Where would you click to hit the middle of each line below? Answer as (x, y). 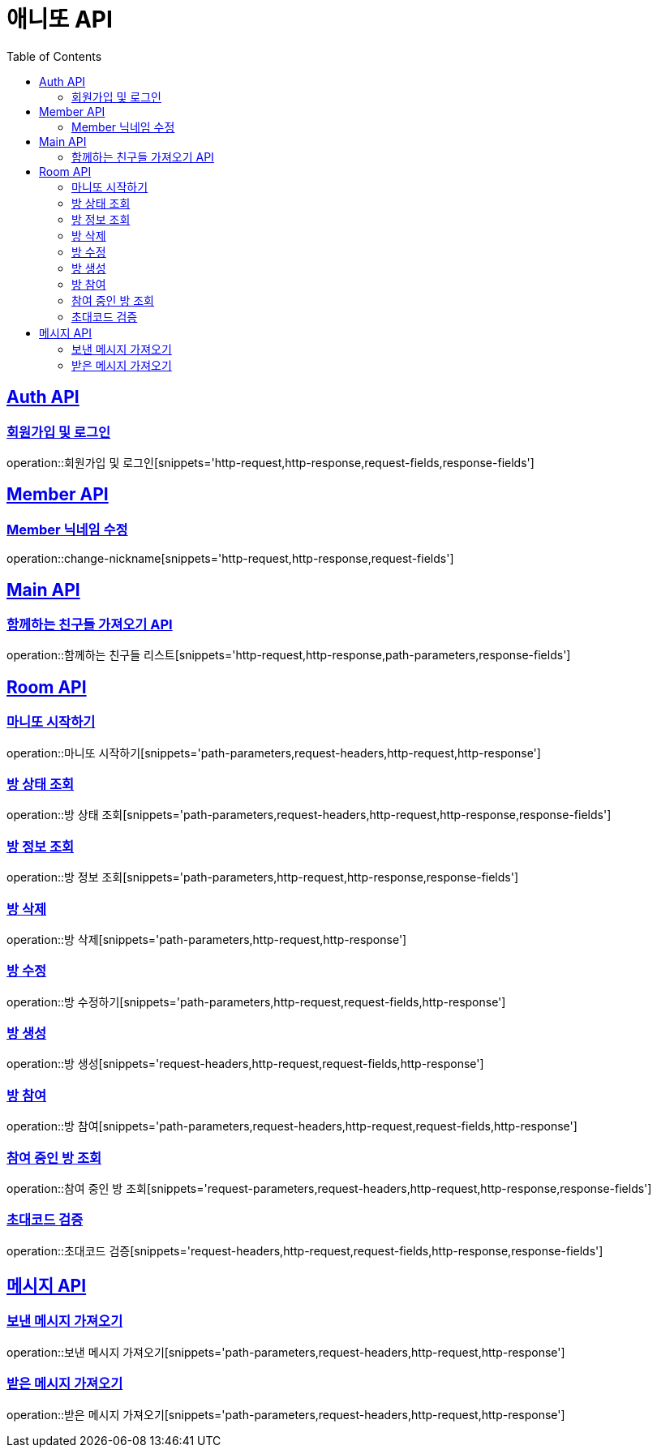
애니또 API (60, 19)
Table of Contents (54, 56)
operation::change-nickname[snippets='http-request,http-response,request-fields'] (230, 559)
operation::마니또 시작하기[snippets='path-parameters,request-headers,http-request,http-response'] (274, 753)
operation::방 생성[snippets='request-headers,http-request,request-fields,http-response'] (245, 1064)
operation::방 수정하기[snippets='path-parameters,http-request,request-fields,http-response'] (256, 1002)
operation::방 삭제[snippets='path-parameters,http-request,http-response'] (207, 939)
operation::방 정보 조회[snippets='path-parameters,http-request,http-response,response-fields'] (263, 877)
